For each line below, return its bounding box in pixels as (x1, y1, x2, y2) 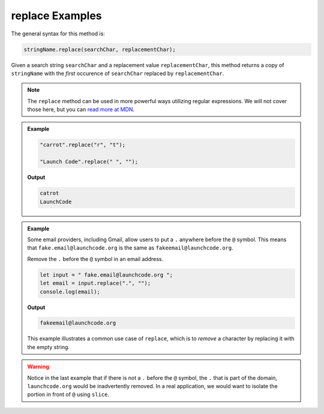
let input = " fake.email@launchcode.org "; (40, 271, 173, 278)
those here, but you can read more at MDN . (27, 106, 135, 113)
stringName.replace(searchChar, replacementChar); (23, 46, 176, 53)
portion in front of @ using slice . (27, 391, 109, 398)
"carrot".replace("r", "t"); (40, 142, 126, 148)
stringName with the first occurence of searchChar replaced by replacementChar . (11, 70, 224, 77)
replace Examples (11, 9, 102, 22)
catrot (40, 190, 59, 197)
